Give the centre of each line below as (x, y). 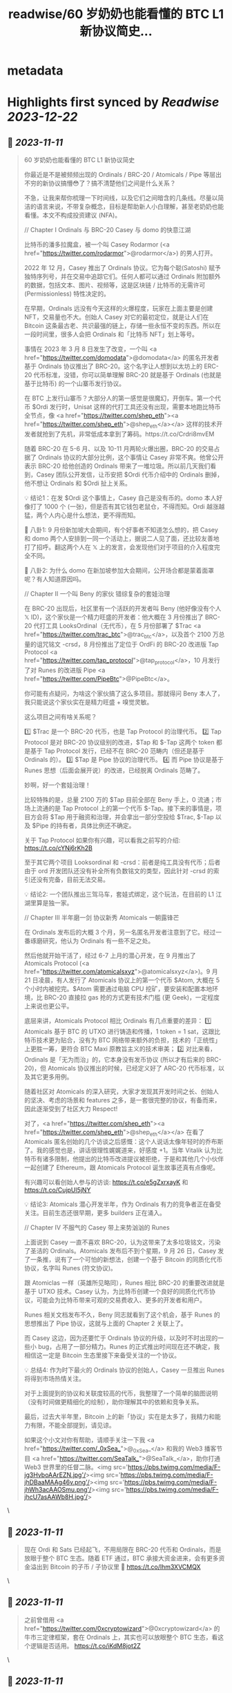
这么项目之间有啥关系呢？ (60, 716)
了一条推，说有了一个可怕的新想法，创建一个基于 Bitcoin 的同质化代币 (123, 1260)
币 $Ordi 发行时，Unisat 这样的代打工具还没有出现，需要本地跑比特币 (122, 407)
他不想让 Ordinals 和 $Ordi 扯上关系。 (77, 483)
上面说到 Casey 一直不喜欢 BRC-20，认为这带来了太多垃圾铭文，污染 (122, 1242)
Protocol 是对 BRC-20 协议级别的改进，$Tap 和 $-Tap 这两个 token (119, 742)
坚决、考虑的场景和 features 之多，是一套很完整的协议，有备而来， (125, 1100)
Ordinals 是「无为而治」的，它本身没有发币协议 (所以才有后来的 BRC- (123, 1059)
